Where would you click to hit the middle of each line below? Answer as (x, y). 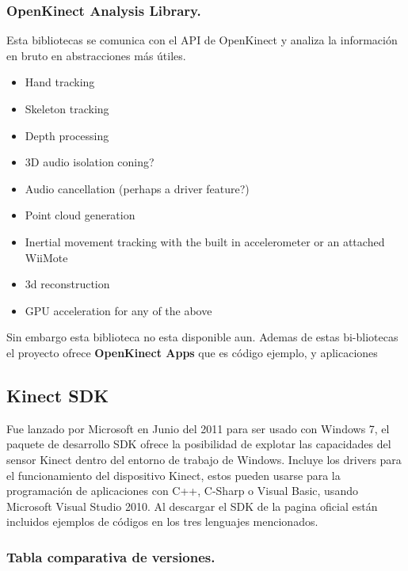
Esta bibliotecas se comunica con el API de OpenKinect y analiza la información (202, 40)
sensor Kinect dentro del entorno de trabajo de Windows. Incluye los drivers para (204, 459)
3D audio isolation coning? (90, 162)
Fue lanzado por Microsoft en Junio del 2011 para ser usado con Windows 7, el (198, 428)
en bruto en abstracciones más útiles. (96, 55)
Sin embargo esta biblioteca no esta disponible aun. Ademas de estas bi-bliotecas (202, 337)
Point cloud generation (80, 215)
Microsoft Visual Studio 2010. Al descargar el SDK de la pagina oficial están (192, 506)
